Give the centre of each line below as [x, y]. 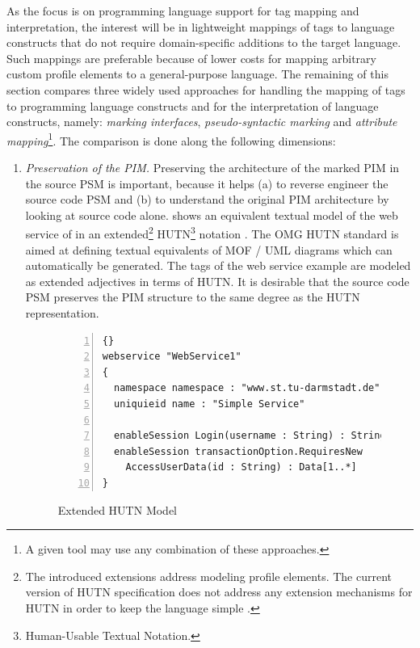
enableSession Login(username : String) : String [250, 436]
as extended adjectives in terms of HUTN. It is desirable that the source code [217, 281]
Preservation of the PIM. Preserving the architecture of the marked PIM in [212, 167]
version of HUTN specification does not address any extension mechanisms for [219, 592]
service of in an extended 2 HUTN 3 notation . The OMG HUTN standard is [212, 233]
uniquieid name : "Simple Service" [210, 404]
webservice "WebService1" [172, 357]
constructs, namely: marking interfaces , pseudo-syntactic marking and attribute [202, 122]
